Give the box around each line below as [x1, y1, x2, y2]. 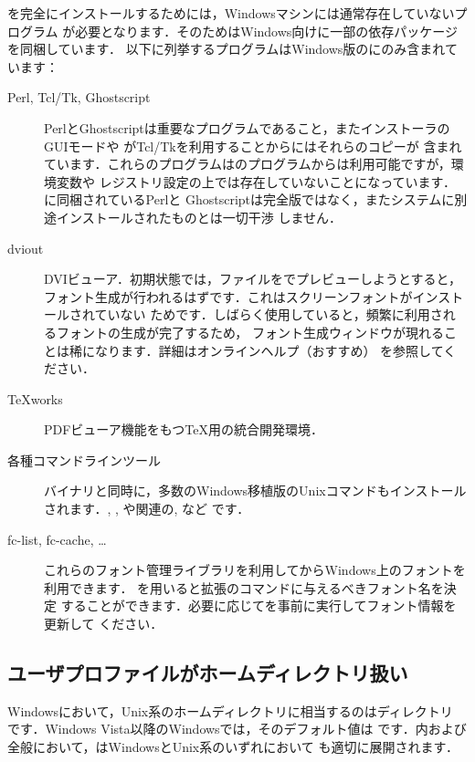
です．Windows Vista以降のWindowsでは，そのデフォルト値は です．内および [7, 719, 467, 738]
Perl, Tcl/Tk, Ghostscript [7, 88, 151, 107]
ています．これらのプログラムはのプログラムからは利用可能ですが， [44, 154, 451, 173]
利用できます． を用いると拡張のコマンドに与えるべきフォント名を [44, 578, 444, 597]
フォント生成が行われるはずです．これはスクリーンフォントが [44, 287, 413, 306]
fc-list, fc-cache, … [7, 529, 107, 548]
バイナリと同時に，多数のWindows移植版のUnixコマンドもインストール [44, 481, 467, 500]
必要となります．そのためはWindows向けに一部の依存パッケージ [75, 21, 459, 40]
